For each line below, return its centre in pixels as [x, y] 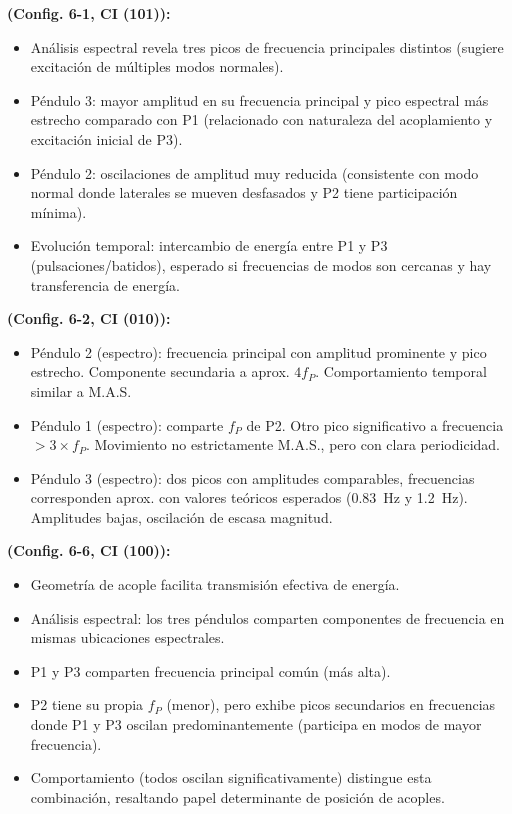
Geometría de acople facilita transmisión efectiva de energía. [215, 584]
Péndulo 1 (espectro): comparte [127, 424]
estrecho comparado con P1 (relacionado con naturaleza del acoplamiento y [261, 119]
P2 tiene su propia [87, 704]
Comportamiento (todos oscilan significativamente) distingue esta [231, 777]
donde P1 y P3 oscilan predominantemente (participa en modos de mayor [256, 724]
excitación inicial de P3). [106, 138]
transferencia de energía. [105, 284]
